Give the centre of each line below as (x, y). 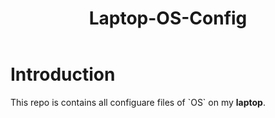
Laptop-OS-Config (168, 18)
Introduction (63, 74)
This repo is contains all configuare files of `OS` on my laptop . (138, 102)
